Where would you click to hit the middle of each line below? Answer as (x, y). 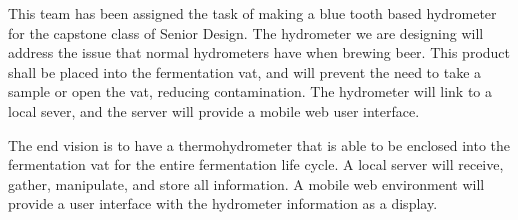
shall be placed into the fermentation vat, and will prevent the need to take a (245, 71)
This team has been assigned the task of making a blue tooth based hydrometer (252, 13)
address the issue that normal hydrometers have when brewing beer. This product (259, 52)
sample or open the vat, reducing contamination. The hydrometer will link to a (250, 91)
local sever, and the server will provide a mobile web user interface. (214, 110)
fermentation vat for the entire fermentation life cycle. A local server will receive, (256, 164)
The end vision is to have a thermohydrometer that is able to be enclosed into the (259, 144)
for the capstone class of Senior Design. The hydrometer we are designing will (246, 32)
